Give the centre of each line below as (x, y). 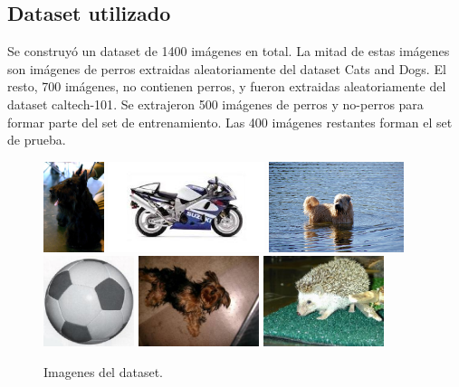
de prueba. (37, 140)
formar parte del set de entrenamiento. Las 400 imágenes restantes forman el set (230, 122)
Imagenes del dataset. (103, 371)
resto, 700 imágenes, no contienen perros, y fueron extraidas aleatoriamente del (227, 86)
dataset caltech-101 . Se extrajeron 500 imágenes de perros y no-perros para (215, 104)
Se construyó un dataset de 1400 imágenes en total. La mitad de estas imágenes (229, 51)
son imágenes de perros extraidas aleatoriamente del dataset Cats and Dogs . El (227, 68)
